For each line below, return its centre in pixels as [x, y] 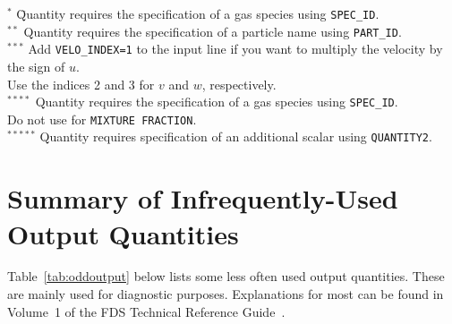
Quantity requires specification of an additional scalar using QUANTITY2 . [236, 136]
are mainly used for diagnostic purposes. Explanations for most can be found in [226, 294]
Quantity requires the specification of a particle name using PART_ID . [213, 31]
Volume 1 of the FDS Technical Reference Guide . [146, 311]
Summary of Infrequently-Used [203, 198]
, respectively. [239, 84]
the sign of [36, 66]
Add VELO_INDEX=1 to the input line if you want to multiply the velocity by [235, 49]
